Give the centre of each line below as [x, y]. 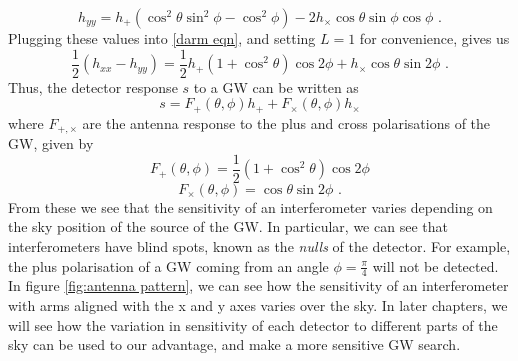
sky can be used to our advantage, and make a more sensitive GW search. [234, 344]
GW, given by [51, 143]
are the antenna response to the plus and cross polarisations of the [286, 122]
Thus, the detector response [93, 86]
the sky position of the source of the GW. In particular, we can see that [228, 226]
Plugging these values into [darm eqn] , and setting [162, 38]
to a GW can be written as [276, 86]
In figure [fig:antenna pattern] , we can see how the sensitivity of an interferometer [258, 285]
